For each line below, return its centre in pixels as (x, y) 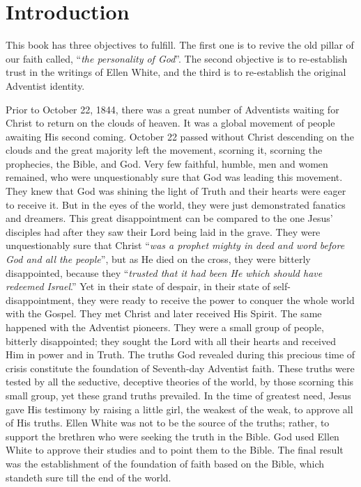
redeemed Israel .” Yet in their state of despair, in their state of (138, 286)
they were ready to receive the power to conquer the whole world (216, 300)
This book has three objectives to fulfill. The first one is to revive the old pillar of (180, 45)
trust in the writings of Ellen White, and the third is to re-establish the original (176, 72)
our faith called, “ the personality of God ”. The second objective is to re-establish (177, 58)
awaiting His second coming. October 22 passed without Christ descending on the (180, 136)
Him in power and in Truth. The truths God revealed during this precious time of (180, 354)
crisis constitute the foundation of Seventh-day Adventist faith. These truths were (180, 368)
